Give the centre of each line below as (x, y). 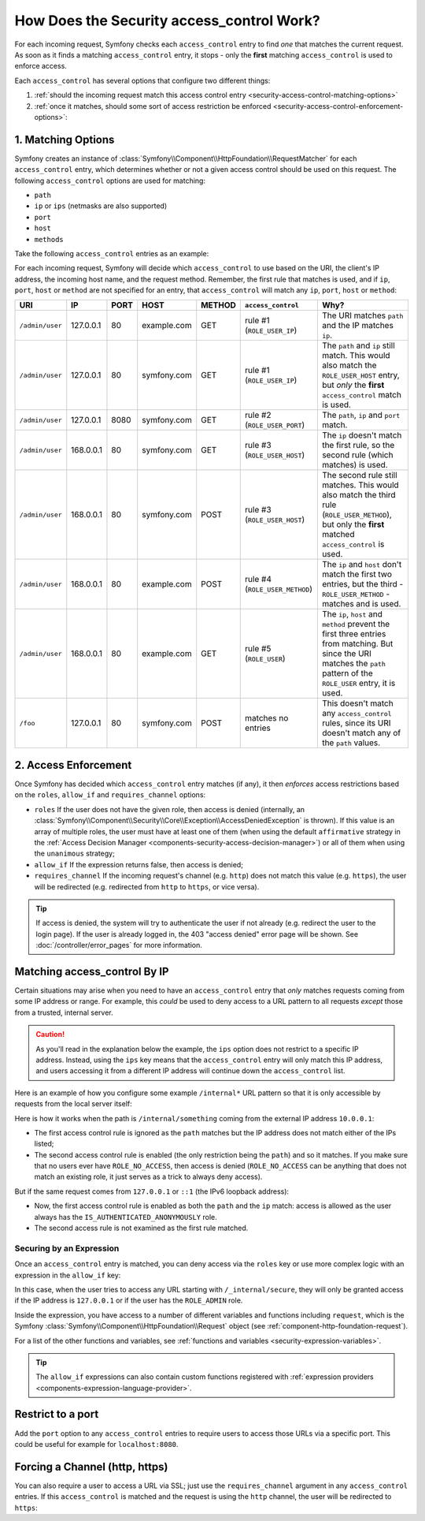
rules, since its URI (356, 723)
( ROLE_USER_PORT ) (275, 425)
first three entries (354, 634)
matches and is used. (361, 604)
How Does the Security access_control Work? (167, 21)
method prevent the (356, 624)
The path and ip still (358, 345)
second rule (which (357, 455)
